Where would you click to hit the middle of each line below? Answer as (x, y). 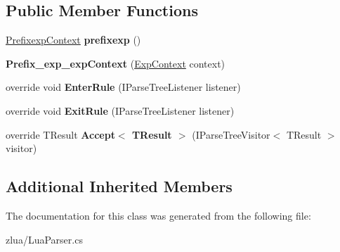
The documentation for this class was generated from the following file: (158, 215)
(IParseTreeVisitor (231, 134)
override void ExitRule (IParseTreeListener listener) (120, 110)
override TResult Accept (60, 134)
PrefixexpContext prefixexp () (73, 40)
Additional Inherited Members (119, 186)
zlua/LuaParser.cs (44, 239)
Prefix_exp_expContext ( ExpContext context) (116, 63)
